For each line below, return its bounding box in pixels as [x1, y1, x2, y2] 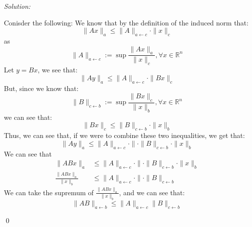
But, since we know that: [4, 83, 79, 93]
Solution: [4, 1, 31, 11]
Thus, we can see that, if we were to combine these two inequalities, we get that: [4, 130, 245, 140]
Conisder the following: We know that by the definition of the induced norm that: [4, 17, 249, 27]
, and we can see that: [119, 187, 185, 197]
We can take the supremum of [4, 187, 94, 197]
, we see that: [38, 65, 78, 75]
